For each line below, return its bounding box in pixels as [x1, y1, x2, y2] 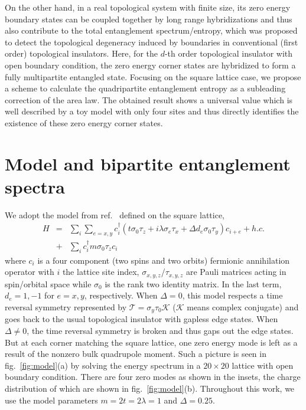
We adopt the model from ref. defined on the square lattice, [5, 208, 224, 221]
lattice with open [232, 359, 294, 371]
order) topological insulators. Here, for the [5, 47, 158, 60]
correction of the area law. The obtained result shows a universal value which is [5, 93, 293, 106]
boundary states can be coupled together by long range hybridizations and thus [5, 12, 292, 25]
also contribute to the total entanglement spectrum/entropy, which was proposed [5, 24, 298, 37]
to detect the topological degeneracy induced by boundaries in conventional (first [5, 35, 298, 48]
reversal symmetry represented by [5, 300, 127, 313]
